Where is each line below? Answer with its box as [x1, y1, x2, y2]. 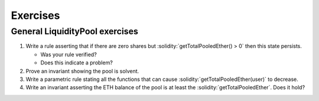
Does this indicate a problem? [40, 59, 113, 66]
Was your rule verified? [40, 51, 97, 58]
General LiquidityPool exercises [11, 26, 139, 37]
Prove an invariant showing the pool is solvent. [25, 67, 139, 74]
